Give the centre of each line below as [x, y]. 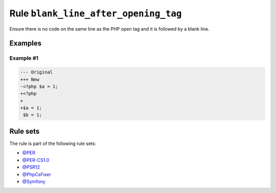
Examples [26, 43]
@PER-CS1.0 [36, 160]
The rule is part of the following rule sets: [53, 143]
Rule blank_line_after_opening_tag [96, 13]
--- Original [37, 72]
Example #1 [24, 58]
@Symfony [34, 181]
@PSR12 [31, 167]
